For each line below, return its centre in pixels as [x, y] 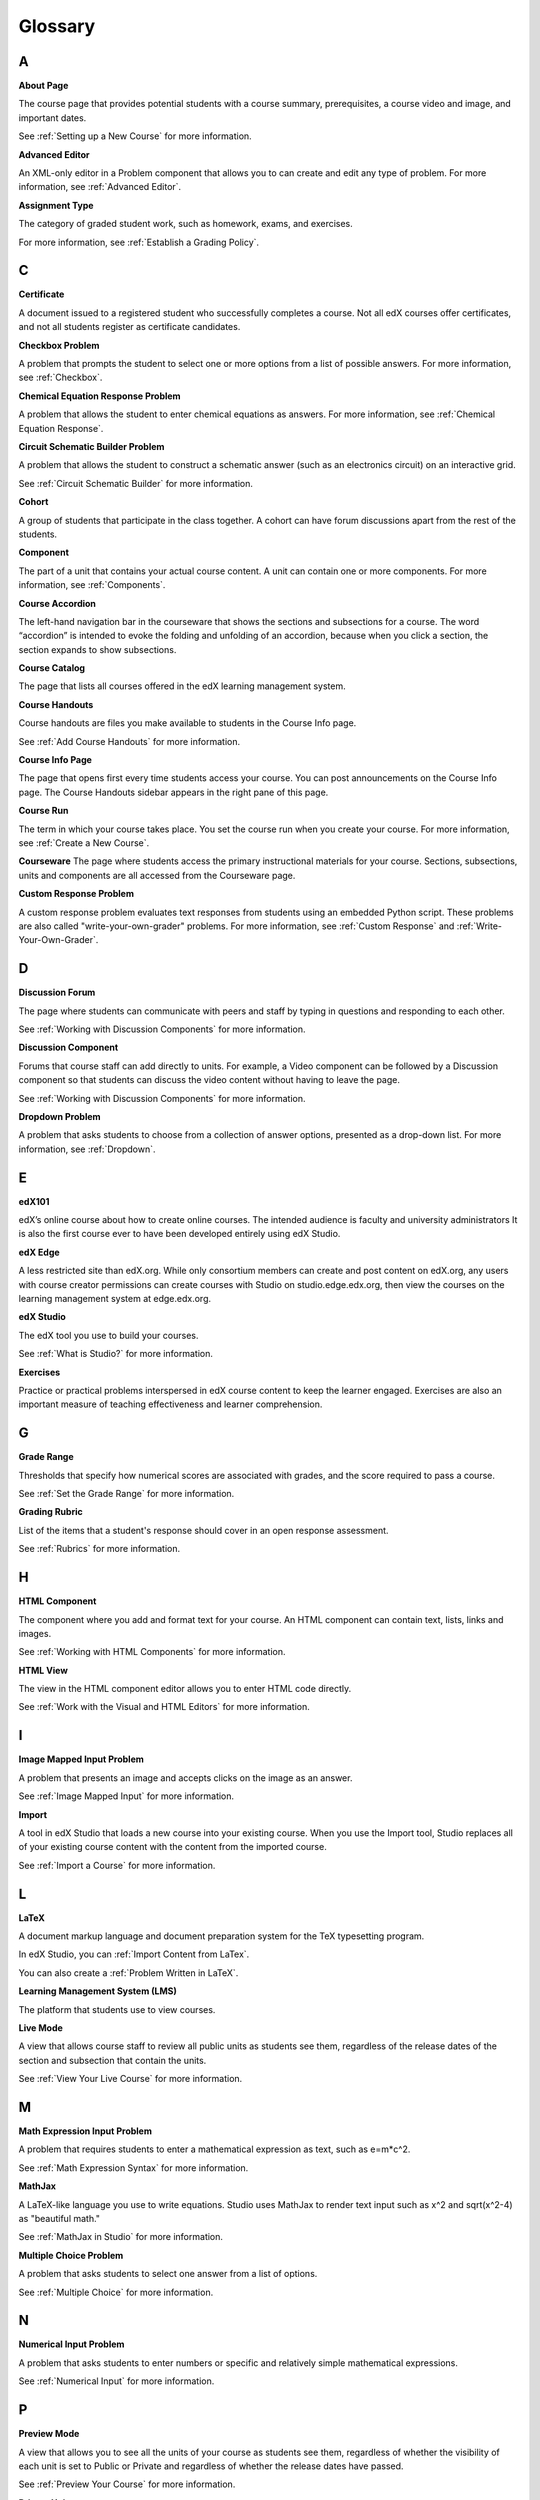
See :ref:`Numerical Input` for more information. [116, 2381]
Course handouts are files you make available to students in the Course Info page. [187, 723]
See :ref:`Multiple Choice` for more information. [116, 2292]
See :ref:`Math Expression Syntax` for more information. [133, 2167]
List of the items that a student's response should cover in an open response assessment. [203, 1530]
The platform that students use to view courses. [117, 2009]
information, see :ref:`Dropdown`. [87, 1149]
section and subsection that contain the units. [112, 2060]
